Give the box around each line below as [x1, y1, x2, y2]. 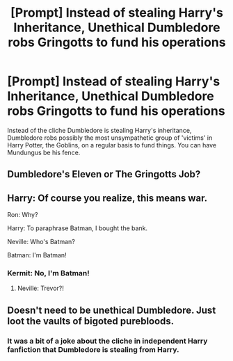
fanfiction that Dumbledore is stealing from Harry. [7, 344, 179, 354]
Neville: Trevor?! [17, 284, 65, 293]
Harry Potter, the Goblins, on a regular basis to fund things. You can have [7, 141, 217, 149]
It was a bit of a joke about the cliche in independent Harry [7, 336, 208, 346]
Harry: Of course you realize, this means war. [7, 192, 208, 204]
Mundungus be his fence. [7, 148, 81, 157]
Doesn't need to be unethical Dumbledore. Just [7, 304, 216, 316]
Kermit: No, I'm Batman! [7, 268, 90, 278]
